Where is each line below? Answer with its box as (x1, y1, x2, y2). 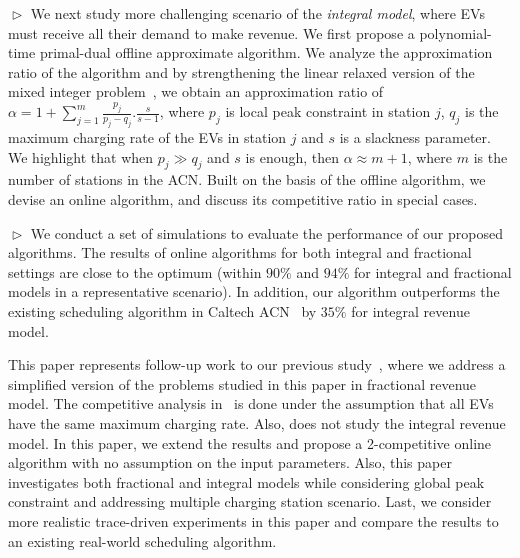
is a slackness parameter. (339, 127, 491, 148)
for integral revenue (351, 300, 470, 321)
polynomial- (419, 22, 492, 43)
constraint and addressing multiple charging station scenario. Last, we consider (8, 491, 492, 512)
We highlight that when (8, 146, 154, 167)
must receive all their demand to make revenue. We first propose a (8, 22, 415, 43)
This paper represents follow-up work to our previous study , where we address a (8, 354, 506, 375)
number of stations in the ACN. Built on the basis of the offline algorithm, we (8, 169, 486, 190)
